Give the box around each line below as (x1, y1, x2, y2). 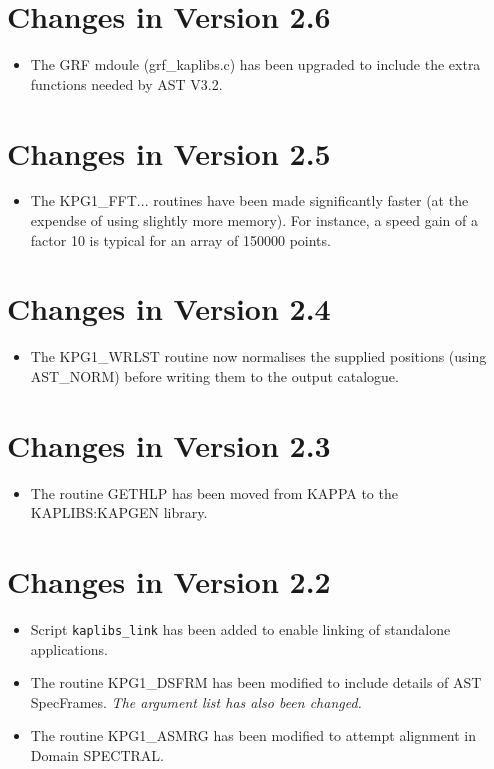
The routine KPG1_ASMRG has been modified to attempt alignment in (30, 725, 477, 746)
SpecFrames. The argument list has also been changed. (30, 691, 362, 712)
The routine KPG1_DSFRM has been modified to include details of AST (30, 672, 482, 693)
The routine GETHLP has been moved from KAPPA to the (30, 482, 398, 503)
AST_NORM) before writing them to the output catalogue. (30, 365, 399, 386)
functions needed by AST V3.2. (30, 73, 223, 94)
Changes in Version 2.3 (7, 424, 331, 465)
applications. (30, 638, 108, 659)
